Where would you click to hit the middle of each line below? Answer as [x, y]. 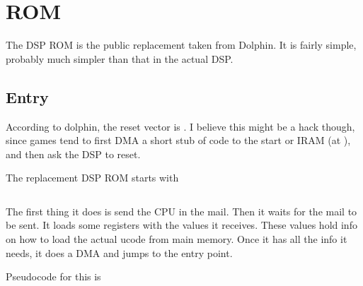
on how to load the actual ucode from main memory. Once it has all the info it [177, 239]
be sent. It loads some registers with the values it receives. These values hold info [181, 225]
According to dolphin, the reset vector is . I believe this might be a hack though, [180, 126]
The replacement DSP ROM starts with [92, 178]
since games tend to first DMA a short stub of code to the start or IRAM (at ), [178, 140]
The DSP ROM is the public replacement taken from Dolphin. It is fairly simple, [181, 45]
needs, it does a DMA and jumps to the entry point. [119, 252]
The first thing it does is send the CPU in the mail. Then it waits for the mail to [181, 211]
